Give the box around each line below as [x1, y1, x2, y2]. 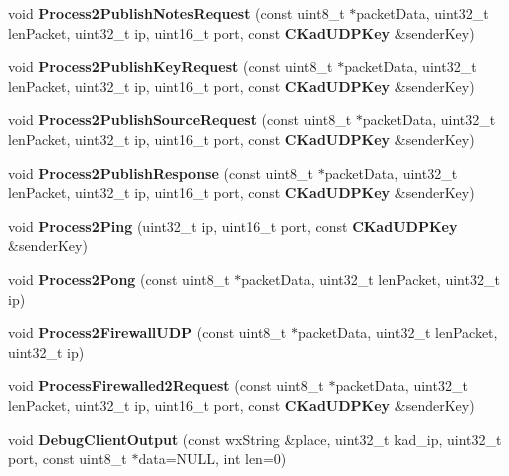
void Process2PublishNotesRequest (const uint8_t [8, 3, 345, 23]
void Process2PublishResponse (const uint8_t [8, 162, 314, 183]
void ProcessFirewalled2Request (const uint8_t [8, 375, 324, 396]
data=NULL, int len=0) [138, 448, 287, 469]
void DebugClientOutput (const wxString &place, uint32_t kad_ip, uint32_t [8, 428, 502, 449]
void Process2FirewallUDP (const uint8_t [8, 322, 287, 343]
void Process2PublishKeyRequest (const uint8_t [8, 56, 333, 77]
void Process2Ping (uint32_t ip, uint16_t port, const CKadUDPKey [8, 215, 458, 236]
